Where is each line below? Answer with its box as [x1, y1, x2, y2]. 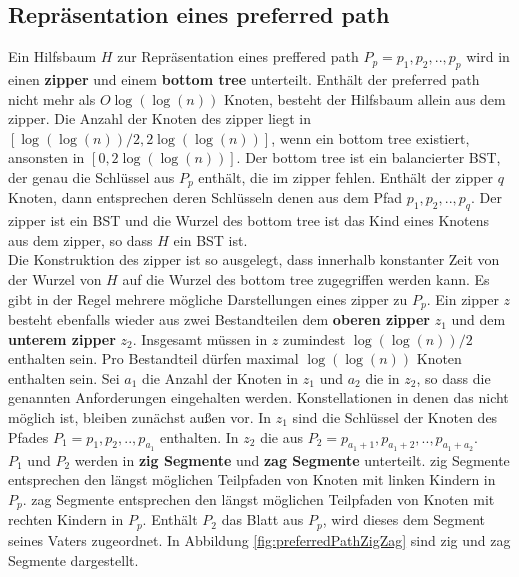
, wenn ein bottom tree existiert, [271, 127, 470, 148]
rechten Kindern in [8, 509, 124, 530]
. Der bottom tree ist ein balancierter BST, [236, 147, 501, 168]
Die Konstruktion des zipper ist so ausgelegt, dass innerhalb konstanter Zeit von [8, 249, 500, 270]
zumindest [283, 328, 346, 349]
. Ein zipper [426, 288, 499, 309]
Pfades [8, 426, 49, 447]
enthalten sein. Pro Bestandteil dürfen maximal [8, 348, 299, 369]
